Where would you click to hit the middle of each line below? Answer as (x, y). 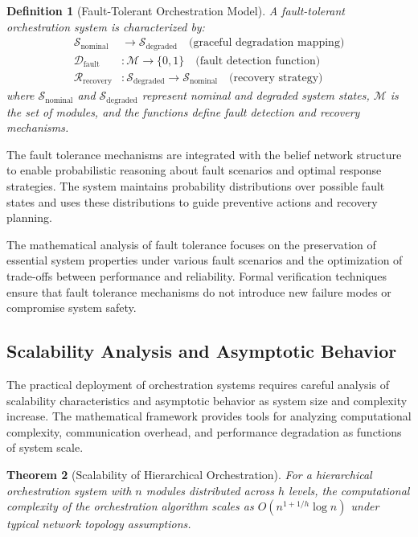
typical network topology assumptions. (99, 524)
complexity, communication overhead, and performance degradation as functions (204, 431)
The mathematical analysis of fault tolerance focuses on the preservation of (191, 244)
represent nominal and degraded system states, (256, 95)
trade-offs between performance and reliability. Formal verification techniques (197, 275)
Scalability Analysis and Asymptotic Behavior (202, 351)
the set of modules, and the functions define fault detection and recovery (183, 111)
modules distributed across (210, 490)
